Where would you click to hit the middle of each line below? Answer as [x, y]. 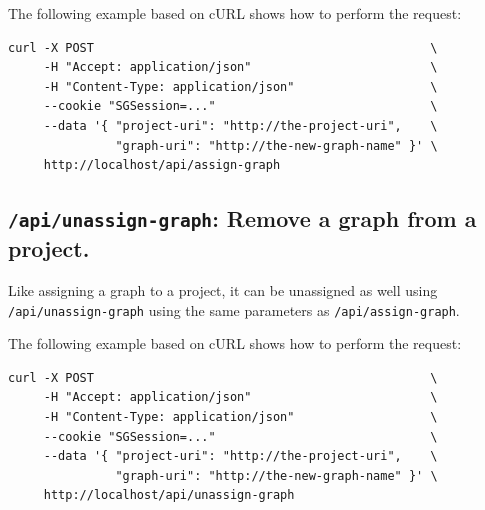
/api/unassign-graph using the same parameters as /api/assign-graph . [234, 309]
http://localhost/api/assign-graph [162, 165]
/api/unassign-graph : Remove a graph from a [242, 218]
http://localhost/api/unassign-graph [169, 495]
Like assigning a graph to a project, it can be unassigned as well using [223, 289]
